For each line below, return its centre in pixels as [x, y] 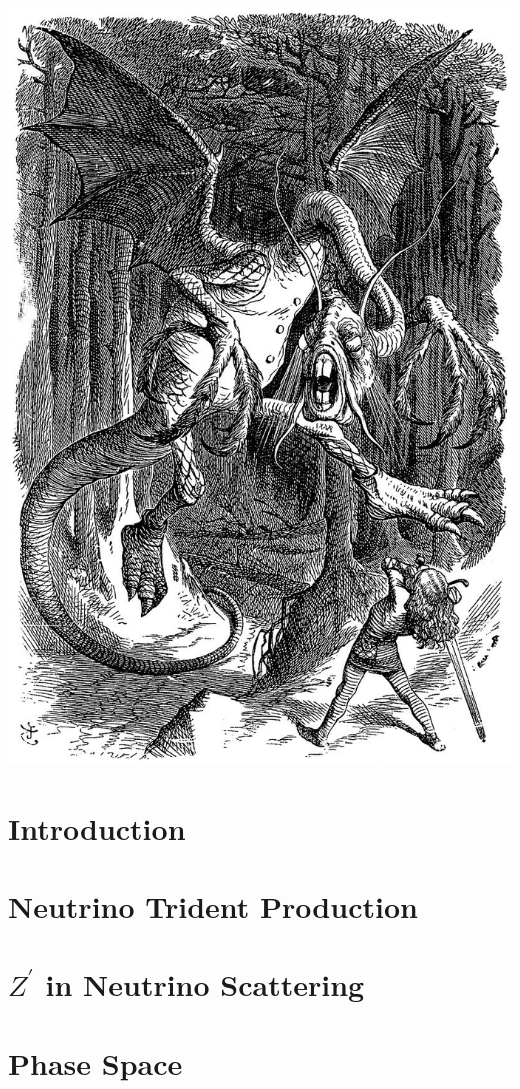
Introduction [97, 827]
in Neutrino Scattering [205, 984]
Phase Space [95, 1062]
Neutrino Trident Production [213, 905]
